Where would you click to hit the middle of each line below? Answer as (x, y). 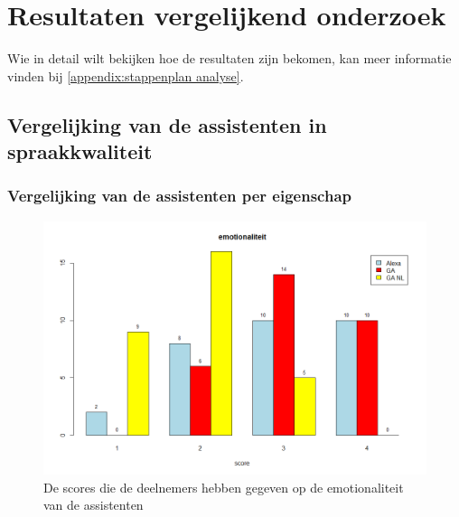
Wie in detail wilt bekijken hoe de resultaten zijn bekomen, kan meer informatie (229, 58)
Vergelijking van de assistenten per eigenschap (180, 196)
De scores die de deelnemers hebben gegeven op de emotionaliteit (224, 487)
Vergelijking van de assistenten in (167, 124)
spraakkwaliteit (80, 151)
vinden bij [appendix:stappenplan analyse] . (126, 75)
